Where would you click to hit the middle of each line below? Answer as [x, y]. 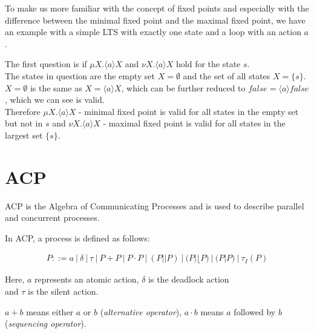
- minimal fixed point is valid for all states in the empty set [188, 111]
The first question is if [46, 64]
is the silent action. [63, 291]
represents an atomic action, [87, 279]
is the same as [56, 87]
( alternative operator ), [141, 311]
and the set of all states [227, 75]
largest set [24, 135]
